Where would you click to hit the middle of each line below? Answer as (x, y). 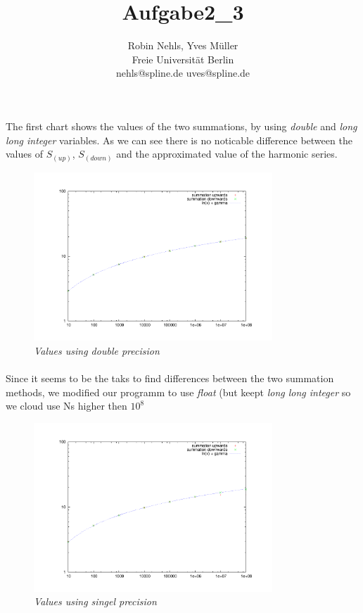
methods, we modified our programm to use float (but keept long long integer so (178, 392)
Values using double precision (97, 350)
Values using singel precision (95, 601)
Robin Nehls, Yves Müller (183, 45)
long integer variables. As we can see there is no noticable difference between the (179, 140)
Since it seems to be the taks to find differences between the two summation (170, 378)
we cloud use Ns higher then (66, 406)
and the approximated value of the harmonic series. (227, 154)
